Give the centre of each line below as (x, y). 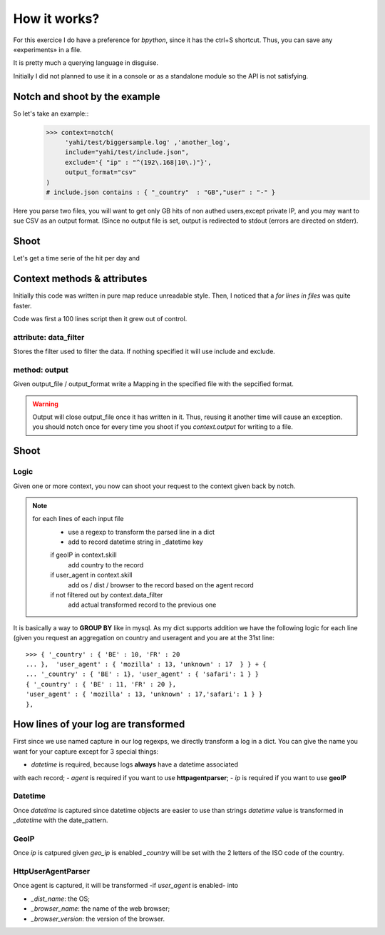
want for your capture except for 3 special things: (86, 751)
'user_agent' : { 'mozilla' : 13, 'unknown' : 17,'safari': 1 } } (144, 694)
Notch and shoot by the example (87, 96)
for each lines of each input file (78, 519)
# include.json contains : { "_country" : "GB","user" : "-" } (161, 192)
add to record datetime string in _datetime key (135, 542)
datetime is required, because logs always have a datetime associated (135, 764)
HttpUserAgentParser (52, 871)
